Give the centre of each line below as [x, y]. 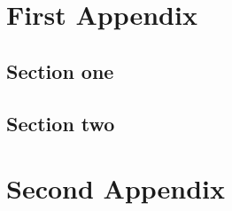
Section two [61, 123]
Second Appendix [116, 188]
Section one [60, 70]
